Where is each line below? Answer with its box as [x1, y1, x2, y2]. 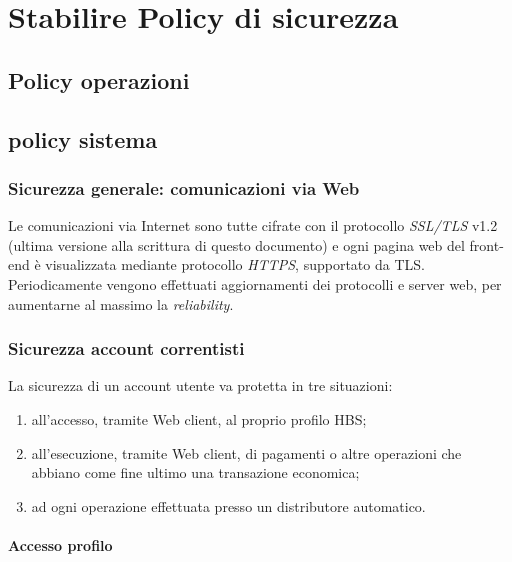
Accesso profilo [8, 534, 113, 555]
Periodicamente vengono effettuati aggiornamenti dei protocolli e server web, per [8, 273, 502, 294]
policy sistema [8, 123, 158, 154]
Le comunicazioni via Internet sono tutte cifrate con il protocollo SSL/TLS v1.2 [8, 215, 498, 236]
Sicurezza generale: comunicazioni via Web [8, 175, 360, 200]
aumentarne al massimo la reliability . [8, 293, 234, 314]
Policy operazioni [8, 64, 190, 95]
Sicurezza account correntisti [8, 336, 245, 361]
